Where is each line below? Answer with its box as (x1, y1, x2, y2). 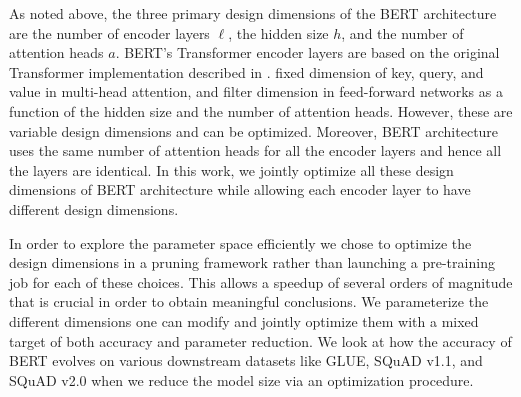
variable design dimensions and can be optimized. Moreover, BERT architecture (9, 120, 499, 141)
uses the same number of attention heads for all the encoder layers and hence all (9, 140, 502, 161)
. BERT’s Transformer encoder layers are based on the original (115, 42, 500, 63)
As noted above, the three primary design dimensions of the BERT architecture (9, 3, 497, 23)
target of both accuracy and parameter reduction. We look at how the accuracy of (9, 330, 512, 351)
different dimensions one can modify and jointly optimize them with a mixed (9, 310, 479, 331)
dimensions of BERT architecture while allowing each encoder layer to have (9, 179, 471, 200)
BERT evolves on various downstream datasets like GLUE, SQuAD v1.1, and (9, 350, 483, 371)
